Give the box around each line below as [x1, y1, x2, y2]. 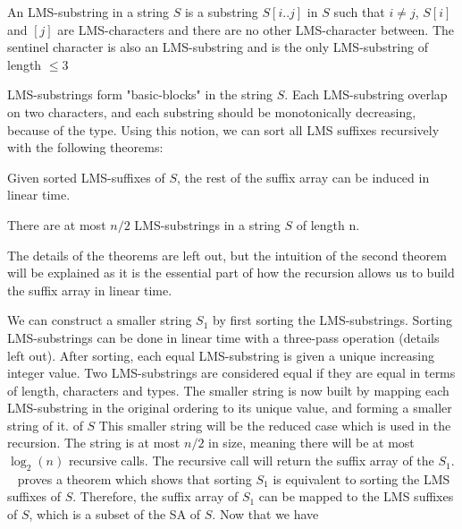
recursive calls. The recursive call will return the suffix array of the [68, 451, 434, 470]
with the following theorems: [7, 138, 164, 157]
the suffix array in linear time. [7, 280, 172, 299]
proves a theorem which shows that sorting [17, 469, 252, 488]
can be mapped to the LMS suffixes [258, 487, 454, 506]
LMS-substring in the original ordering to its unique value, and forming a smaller [7, 398, 452, 417]
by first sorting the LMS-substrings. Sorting [213, 311, 452, 329]
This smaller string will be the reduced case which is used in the [98, 415, 451, 434]
